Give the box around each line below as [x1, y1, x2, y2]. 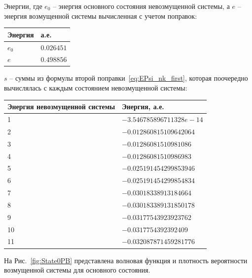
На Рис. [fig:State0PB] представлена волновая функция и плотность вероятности [4, 255, 248, 265]
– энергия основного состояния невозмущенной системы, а [53, 1, 230, 11]
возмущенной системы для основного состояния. [4, 265, 150, 275]
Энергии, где [4, 1, 42, 11]
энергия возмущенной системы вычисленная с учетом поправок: [4, 10, 197, 21]
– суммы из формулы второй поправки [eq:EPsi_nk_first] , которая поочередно [9, 73, 248, 83]
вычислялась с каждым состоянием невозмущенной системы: [4, 83, 187, 93]
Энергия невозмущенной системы [7, 101, 115, 112]
